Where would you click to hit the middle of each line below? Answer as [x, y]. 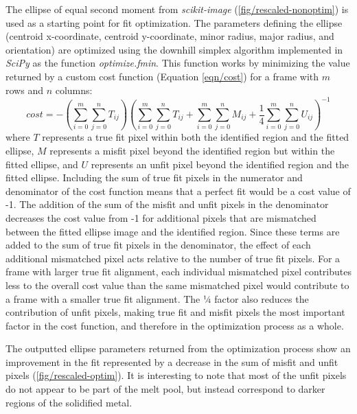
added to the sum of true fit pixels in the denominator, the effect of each [158, 245]
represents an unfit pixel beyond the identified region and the [220, 164]
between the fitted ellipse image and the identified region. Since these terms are [173, 231]
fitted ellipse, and [42, 164]
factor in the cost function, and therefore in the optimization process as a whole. [175, 325]
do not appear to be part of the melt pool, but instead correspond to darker [165, 389]
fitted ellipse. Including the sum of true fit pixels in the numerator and [154, 177]
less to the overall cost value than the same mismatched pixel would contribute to [177, 285]
